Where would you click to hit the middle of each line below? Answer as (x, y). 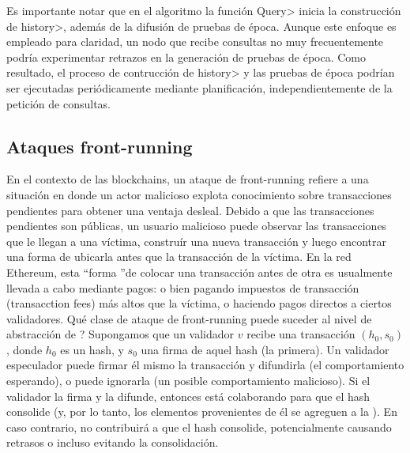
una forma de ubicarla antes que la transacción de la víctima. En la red (179, 257)
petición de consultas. (58, 103)
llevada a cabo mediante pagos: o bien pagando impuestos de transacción (183, 287)
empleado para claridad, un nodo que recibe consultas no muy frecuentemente (195, 42)
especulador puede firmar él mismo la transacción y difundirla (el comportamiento (205, 365)
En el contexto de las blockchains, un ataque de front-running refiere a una (188, 179)
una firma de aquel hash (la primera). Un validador (265, 349)
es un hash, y (92, 349)
